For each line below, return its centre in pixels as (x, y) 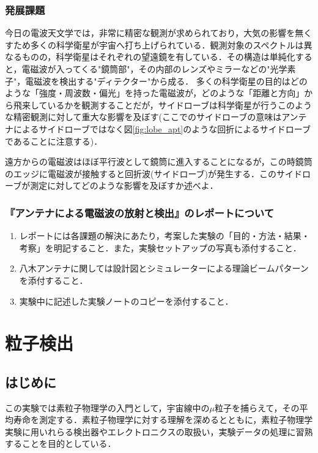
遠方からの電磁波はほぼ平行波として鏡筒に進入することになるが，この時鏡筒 (159, 162)
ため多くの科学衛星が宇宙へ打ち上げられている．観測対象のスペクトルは (158, 44)
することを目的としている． (61, 443)
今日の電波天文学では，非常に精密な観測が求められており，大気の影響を (150, 33)
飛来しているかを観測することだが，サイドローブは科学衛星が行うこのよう (162, 105)
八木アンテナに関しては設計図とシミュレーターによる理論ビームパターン (164, 268)
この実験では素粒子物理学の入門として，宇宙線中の (107, 407)
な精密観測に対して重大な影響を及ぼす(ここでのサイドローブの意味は (143, 117)
